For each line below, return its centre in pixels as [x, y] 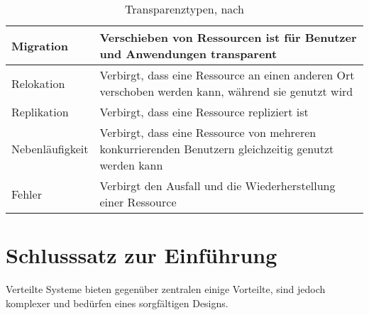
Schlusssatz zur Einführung [142, 255]
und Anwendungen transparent [188, 54]
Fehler [27, 194]
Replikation [40, 112]
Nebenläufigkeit [50, 149]
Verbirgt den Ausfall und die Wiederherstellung [217, 186]
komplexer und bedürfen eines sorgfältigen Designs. [117, 303]
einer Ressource [138, 202]
